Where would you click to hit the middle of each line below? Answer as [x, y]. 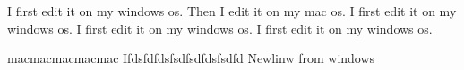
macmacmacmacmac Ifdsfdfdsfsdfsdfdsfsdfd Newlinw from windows [191, 58]
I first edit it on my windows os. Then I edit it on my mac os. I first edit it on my [232, 11]
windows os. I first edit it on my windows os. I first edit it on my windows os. [220, 28]
